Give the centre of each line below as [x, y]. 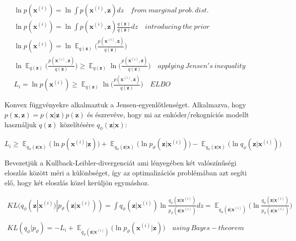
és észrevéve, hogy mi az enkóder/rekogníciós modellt [168, 114]
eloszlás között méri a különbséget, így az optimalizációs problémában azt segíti [126, 173]
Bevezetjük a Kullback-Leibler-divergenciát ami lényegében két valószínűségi [120, 163]
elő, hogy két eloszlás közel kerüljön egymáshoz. [77, 182]
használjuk [21, 124]
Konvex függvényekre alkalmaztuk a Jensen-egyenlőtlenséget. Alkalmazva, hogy [125, 105]
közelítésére [77, 124]
